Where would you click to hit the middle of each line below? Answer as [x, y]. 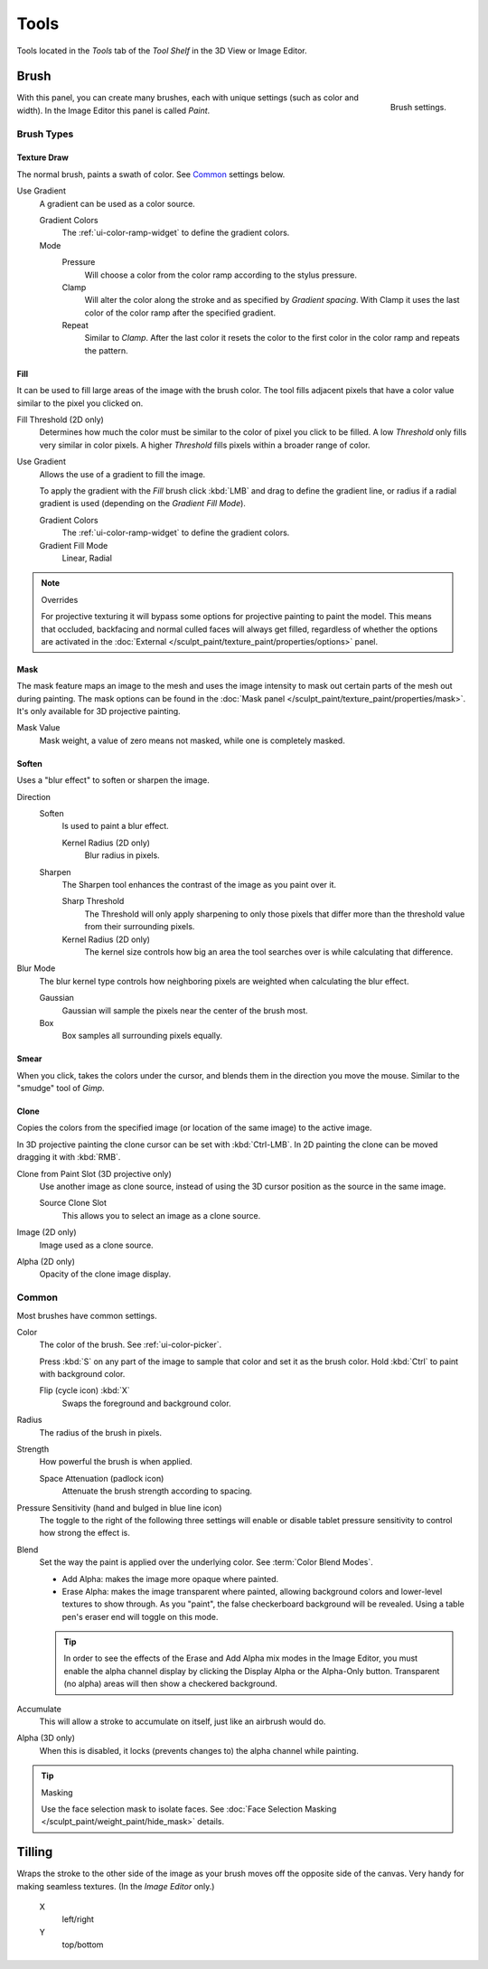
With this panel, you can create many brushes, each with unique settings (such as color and [188, 98]
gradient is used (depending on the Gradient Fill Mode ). [142, 504]
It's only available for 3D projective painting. [99, 711]
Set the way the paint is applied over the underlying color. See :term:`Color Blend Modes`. [206, 1562]
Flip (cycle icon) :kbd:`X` [84, 1390]
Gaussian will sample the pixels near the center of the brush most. [185, 1010]
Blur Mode [36, 968]
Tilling [35, 1852]
